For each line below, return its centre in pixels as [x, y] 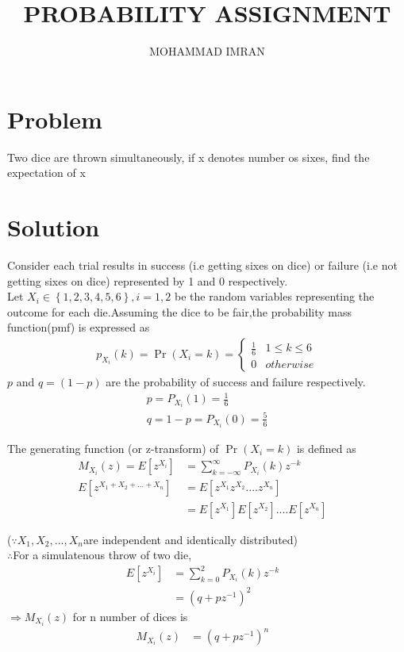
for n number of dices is [130, 616]
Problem [55, 119]
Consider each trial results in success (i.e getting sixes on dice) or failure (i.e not [202, 265]
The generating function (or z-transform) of [113, 448]
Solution [54, 227]
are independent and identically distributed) [190, 539]
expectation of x [46, 173]
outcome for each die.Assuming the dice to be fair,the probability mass [180, 311]
